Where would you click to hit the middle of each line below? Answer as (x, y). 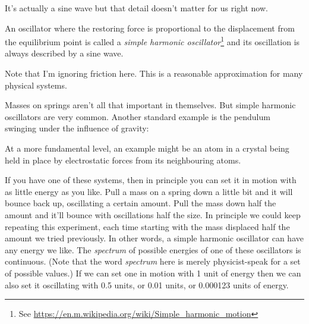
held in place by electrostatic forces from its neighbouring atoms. (123, 160)
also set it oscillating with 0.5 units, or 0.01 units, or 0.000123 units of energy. (147, 284)
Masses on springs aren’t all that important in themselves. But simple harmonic (150, 105)
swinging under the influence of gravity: (77, 128)
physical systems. (36, 85)
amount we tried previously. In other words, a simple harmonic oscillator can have (154, 238)
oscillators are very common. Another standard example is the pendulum (138, 116)
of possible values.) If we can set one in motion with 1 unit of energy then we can (153, 273)
